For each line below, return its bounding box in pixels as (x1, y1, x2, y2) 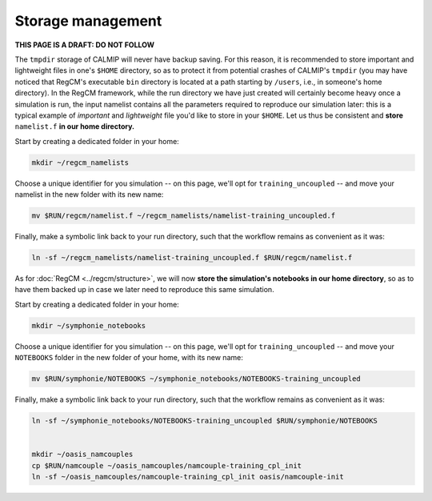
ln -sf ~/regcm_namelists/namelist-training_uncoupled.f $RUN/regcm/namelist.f (31, 253, 353, 262)
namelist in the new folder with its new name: (14, 190, 164, 199)
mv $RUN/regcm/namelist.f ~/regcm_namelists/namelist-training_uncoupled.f (31, 211, 336, 220)
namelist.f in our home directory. (14, 122, 135, 131)
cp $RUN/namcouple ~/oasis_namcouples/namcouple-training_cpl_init (31, 461, 302, 470)
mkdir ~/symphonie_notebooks (31, 321, 146, 330)
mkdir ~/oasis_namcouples (31, 450, 134, 459)
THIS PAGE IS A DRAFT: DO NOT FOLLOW (14, 40, 155, 50)
